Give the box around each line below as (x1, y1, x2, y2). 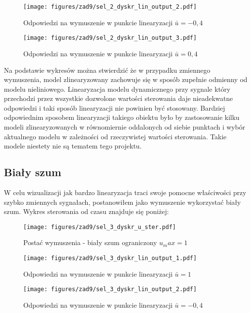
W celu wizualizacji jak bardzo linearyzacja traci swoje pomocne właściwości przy (4, 187, 247, 198)
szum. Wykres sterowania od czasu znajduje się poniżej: (4, 206, 169, 216)
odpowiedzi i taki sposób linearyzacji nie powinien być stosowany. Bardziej (4, 102, 225, 113)
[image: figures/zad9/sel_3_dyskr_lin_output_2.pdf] (23, 286, 197, 293)
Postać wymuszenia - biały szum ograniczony (23, 237, 157, 247)
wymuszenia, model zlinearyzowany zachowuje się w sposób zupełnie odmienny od (4, 74, 248, 84)
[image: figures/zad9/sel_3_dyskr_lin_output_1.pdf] (23, 255, 197, 262)
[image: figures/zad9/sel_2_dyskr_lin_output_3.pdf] (23, 34, 197, 42)
